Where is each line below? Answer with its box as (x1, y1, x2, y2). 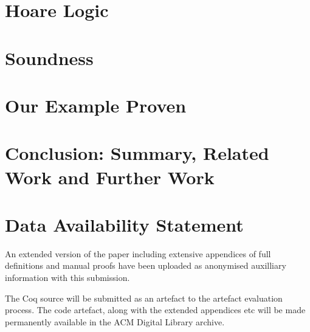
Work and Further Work (5, 164, 215, 189)
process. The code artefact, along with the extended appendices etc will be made (5, 303, 306, 316)
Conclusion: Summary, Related (5, 140, 269, 165)
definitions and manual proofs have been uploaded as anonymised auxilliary (5, 259, 286, 272)
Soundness (5, 45, 94, 70)
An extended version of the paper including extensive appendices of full (5, 247, 271, 260)
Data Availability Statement (5, 212, 244, 237)
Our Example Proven (5, 92, 187, 117)
